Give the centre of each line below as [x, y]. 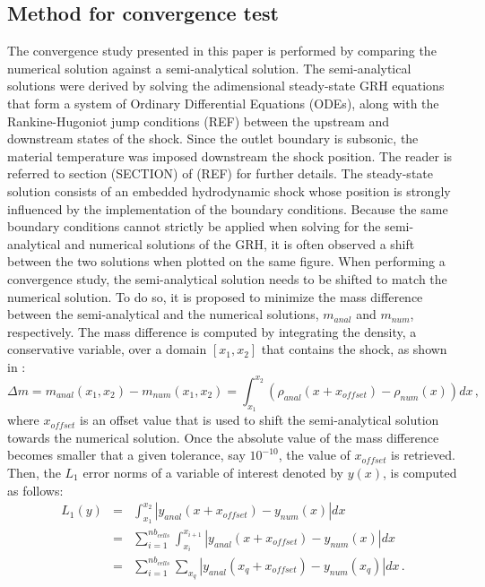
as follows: [35, 490]
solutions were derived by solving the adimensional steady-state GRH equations [226, 86]
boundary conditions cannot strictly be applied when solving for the [194, 226]
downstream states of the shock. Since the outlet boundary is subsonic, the [213, 138]
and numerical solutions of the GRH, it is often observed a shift [240, 243]
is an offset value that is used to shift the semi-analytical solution [260, 420]
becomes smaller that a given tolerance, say [126, 455]
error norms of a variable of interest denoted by [213, 472]
